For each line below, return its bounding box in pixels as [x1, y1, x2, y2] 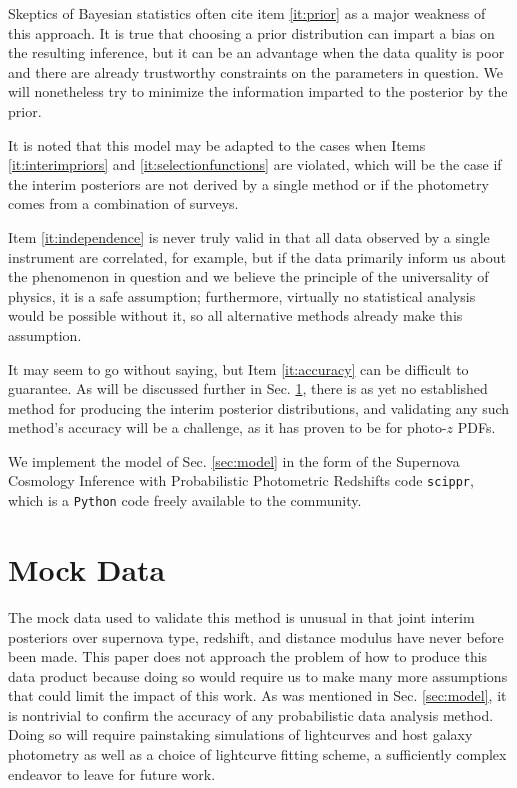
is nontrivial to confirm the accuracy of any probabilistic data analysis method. [8, 704, 494, 725]
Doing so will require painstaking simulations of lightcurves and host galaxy [8, 724, 473, 745]
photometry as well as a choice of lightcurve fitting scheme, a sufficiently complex [8, 744, 507, 765]
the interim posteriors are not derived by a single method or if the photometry [8, 173, 489, 194]
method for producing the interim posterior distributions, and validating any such [8, 397, 510, 418]
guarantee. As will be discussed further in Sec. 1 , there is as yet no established [8, 378, 488, 399]
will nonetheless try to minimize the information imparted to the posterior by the [8, 81, 508, 102]
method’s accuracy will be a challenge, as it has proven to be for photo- [8, 417, 447, 438]
